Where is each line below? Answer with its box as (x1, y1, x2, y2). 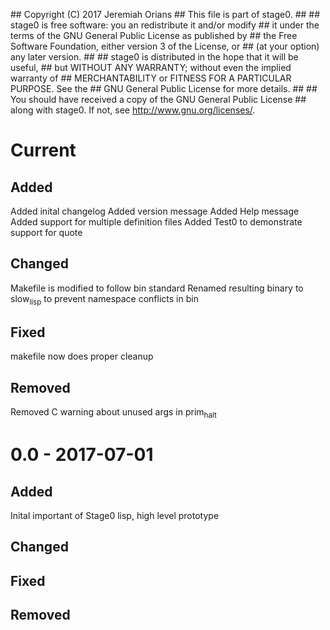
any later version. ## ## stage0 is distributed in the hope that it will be (10, 51, 299, 63)
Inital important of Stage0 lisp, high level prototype (10, 510, 220, 522)
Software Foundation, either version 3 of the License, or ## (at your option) (10, 40, 320, 52)
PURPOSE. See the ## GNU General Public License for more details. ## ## (10, 83, 318, 94)
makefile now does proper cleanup (10, 350, 154, 363)
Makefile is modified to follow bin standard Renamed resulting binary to (10, 282, 304, 294)
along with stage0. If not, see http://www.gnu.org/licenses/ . (10, 104, 256, 116)
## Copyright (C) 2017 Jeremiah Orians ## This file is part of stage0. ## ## (10, 9, 321, 20)
